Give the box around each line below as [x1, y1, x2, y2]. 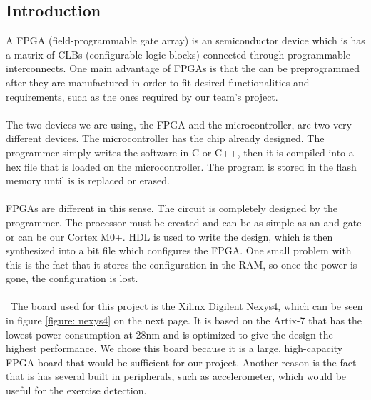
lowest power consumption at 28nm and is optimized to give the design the [6, 326, 333, 341]
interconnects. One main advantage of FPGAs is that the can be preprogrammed [6, 61, 360, 76]
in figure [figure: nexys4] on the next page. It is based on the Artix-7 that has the [6, 313, 362, 328]
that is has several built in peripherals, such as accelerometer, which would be [6, 369, 347, 384]
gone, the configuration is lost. [6, 271, 138, 286]
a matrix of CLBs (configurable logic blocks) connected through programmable [6, 46, 350, 61]
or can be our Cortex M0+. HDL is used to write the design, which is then [6, 229, 333, 244]
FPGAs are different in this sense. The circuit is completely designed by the [6, 201, 337, 216]
